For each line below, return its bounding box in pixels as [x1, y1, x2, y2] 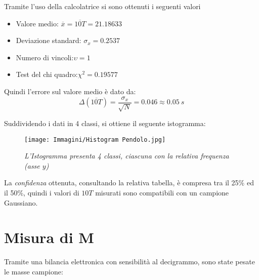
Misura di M [4, 227, 94, 248]
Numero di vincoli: [16, 52, 74, 62]
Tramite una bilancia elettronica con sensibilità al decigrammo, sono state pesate [4, 256, 255, 267]
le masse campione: [4, 266, 63, 276]
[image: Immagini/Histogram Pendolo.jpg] [24, 136, 166, 143]
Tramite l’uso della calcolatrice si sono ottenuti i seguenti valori [4, 1, 201, 11]
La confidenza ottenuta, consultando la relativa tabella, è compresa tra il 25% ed [4, 177, 254, 188]
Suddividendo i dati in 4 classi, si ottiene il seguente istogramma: [4, 118, 206, 129]
